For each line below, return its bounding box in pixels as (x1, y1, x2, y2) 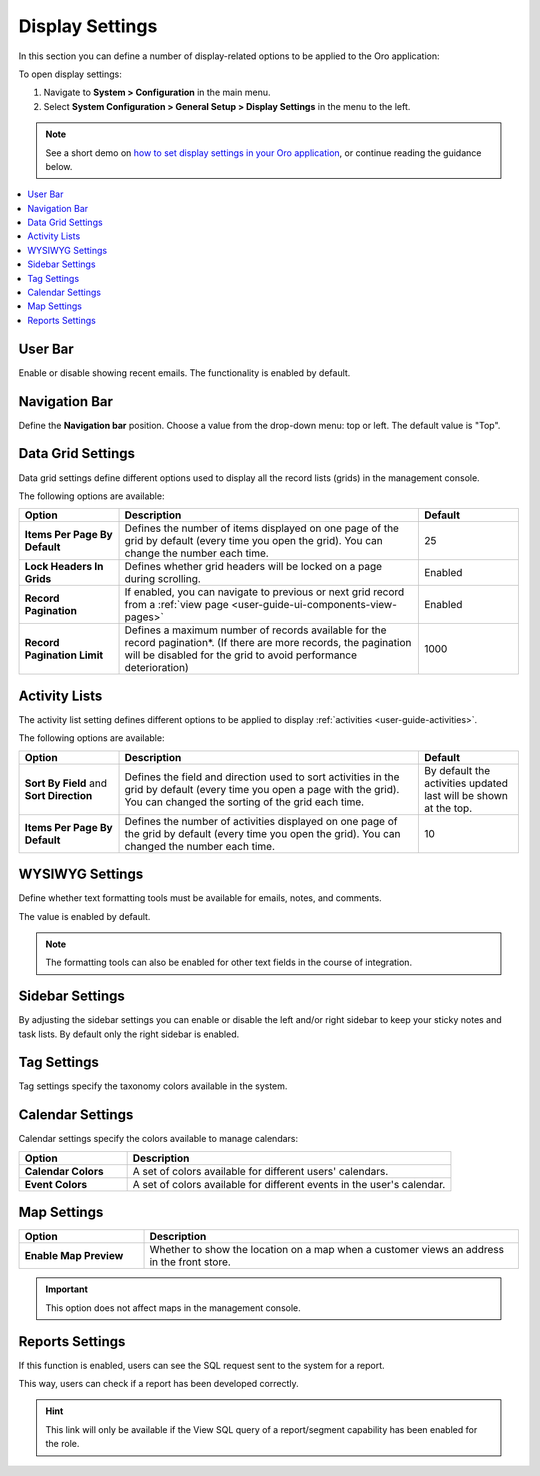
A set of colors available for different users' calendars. (132, 1164, 389, 1178)
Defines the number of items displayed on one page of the (124, 521, 400, 535)
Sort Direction (24, 788, 93, 802)
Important (45, 1283, 89, 1295)
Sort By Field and (24, 776, 107, 790)
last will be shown (423, 788, 509, 802)
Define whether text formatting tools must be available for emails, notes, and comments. (18, 892, 382, 904)
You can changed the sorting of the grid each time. (124, 795, 365, 809)
